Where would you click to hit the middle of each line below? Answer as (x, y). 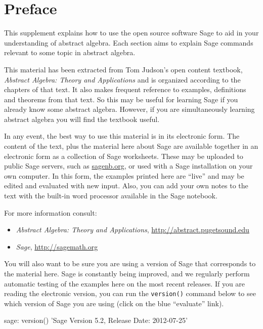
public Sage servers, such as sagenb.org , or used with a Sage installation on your (128, 166)
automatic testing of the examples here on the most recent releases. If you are (125, 283)
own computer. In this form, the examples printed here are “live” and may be (124, 175)
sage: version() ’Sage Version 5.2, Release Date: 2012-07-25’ (96, 320)
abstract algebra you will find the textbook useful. (82, 119)
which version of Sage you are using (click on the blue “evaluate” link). (114, 303)
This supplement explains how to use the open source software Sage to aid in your (131, 33)
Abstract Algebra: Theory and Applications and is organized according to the (122, 79)
